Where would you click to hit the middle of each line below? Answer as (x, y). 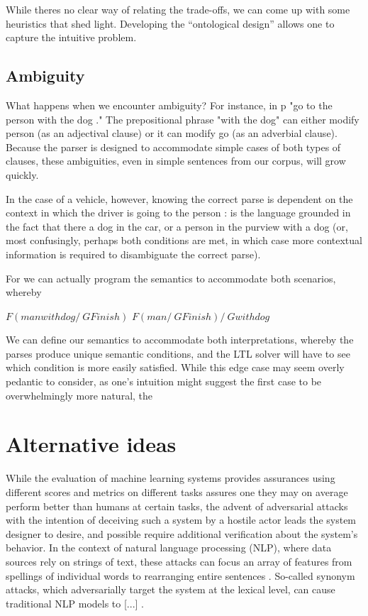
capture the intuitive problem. (71, 37)
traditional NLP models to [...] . (75, 603)
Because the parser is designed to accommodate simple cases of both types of (173, 147)
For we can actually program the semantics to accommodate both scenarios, (171, 278)
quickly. (22, 174)
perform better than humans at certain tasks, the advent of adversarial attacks (177, 506)
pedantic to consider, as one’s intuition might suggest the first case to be (164, 381)
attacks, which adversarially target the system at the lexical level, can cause (171, 589)
